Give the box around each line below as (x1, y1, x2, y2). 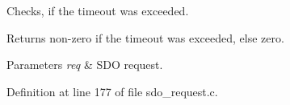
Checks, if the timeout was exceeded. (6, 2, 189, 18)
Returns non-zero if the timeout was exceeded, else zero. (6, 29, 284, 46)
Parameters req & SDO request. (6, 56, 163, 73)
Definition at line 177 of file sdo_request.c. (6, 83, 218, 99)
